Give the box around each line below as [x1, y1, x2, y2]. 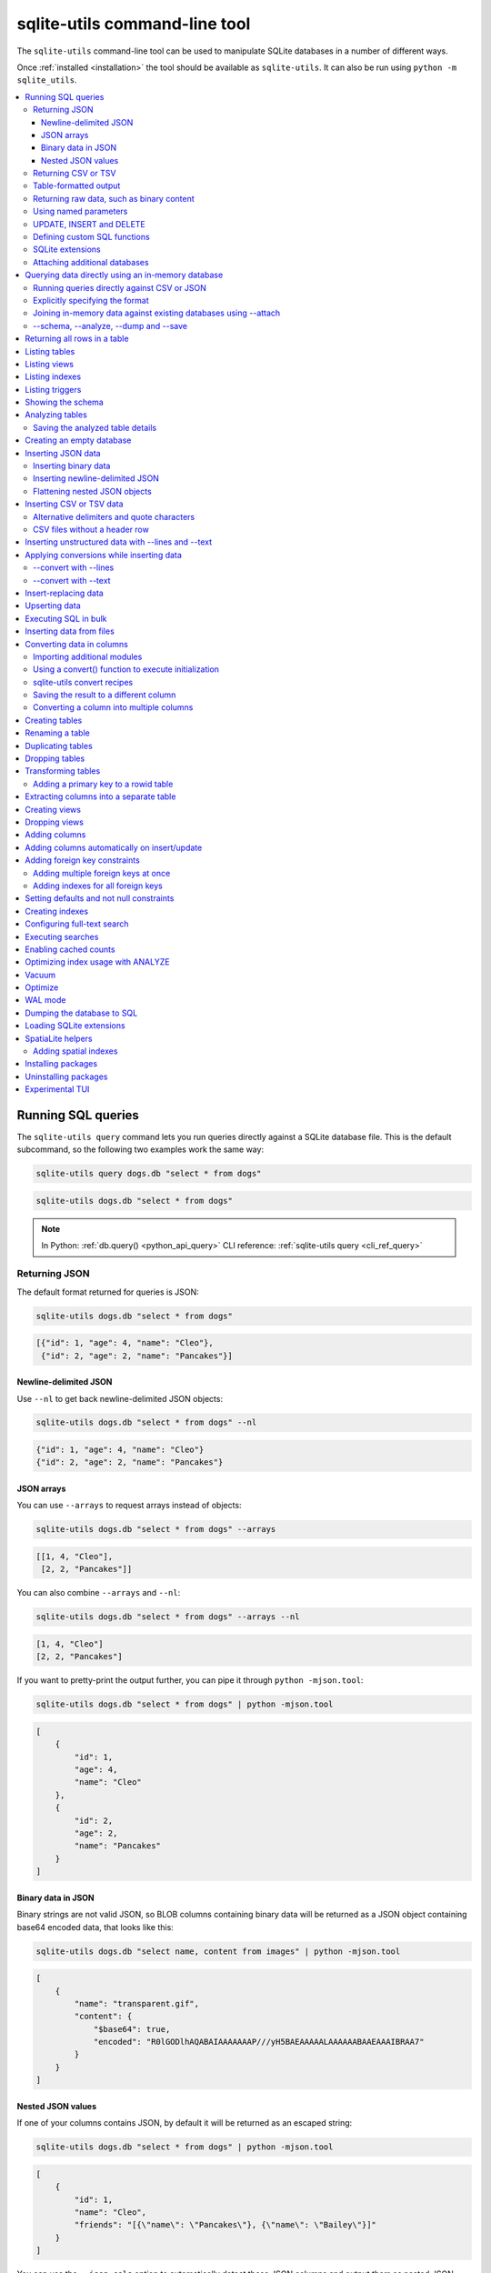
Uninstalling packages [25, 1071, 108, 1082]
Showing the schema [25, 396, 104, 408]
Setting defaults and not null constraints [25, 893, 175, 904]
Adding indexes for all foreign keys [33, 880, 163, 891]
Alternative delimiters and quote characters [33, 511, 195, 522]
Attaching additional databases [33, 256, 149, 267]
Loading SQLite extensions [25, 1020, 126, 1031]
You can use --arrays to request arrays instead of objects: [16, 1500, 242, 1511]
